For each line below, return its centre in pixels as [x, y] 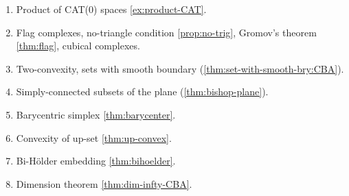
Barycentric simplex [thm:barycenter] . [96, 114]
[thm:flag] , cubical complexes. [78, 46]
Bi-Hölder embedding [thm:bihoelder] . [96, 161]
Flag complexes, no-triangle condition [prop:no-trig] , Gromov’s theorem [166, 32]
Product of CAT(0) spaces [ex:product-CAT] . [111, 9]
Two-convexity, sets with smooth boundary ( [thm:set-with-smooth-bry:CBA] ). [180, 68]
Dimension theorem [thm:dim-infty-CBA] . [104, 183]
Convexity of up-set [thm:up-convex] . [94, 137]
